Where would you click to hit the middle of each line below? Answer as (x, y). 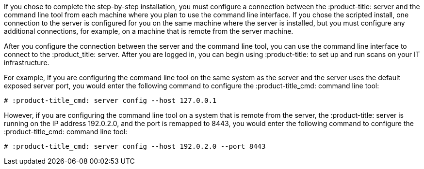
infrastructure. (27, 63)
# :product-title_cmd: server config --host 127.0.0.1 (110, 100)
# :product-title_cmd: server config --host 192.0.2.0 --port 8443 (135, 146)
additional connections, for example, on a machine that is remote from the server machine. (149, 31)
